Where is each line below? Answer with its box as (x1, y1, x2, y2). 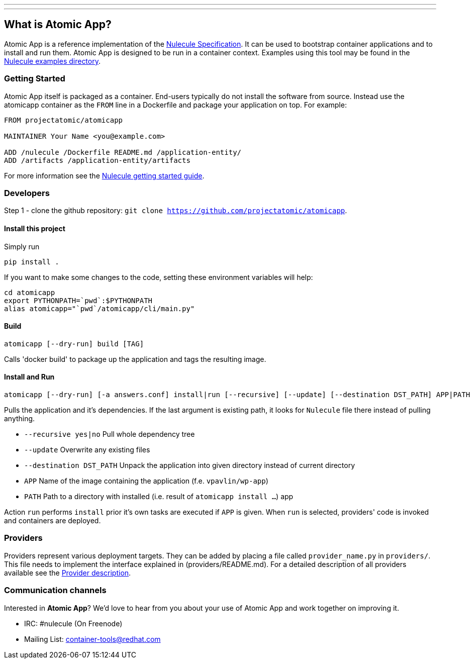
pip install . (4, 257, 59, 266)
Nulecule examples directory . (4, 56, 101, 65)
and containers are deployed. (4, 516, 101, 525)
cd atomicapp (4, 288, 55, 297)
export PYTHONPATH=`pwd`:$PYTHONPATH (4, 296, 153, 305)
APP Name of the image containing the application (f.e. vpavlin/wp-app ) (24, 477, 268, 485)
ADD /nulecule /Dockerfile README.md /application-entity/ (4, 148, 242, 156)
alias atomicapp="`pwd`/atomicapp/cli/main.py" (4, 304, 195, 313)
